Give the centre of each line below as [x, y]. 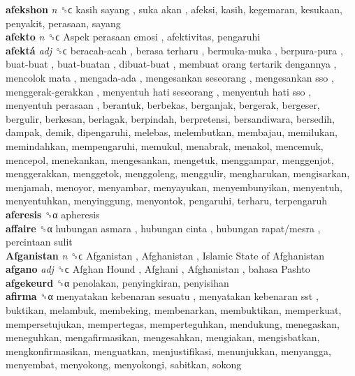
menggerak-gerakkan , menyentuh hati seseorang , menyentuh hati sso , [159, 91]
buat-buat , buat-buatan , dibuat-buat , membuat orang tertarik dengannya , [171, 64]
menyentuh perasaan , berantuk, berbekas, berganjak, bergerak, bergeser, [163, 105]
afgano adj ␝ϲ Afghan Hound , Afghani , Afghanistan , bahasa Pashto [158, 269]
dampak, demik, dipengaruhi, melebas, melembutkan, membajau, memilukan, [172, 132]
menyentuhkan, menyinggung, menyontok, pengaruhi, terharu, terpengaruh [166, 201]
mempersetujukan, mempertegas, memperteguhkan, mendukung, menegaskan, [173, 323]
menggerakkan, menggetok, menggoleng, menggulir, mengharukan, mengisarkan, [178, 173]
